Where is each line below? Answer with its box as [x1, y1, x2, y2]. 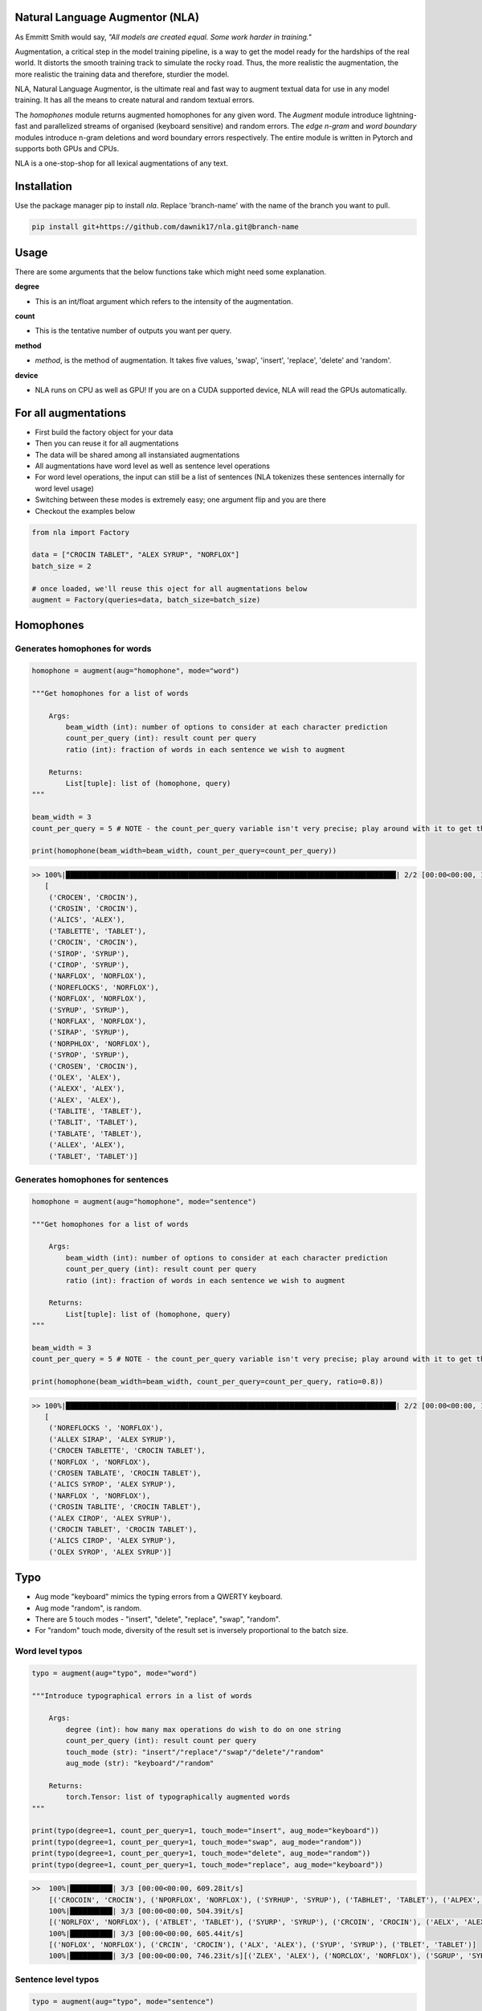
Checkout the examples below [35, 506, 136, 516]
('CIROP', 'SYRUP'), [48, 960, 130, 969]
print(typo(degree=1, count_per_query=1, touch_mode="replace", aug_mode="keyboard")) [31, 1860, 384, 1869]
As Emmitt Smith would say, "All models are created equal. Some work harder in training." [14, 32, 312, 42]
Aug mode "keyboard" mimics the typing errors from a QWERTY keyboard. [35, 1592, 283, 1602]
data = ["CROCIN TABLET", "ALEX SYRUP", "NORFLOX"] [31, 550, 240, 559]
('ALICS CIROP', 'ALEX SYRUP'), [48, 1536, 177, 1545]
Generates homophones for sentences [14, 1174, 169, 1186]
